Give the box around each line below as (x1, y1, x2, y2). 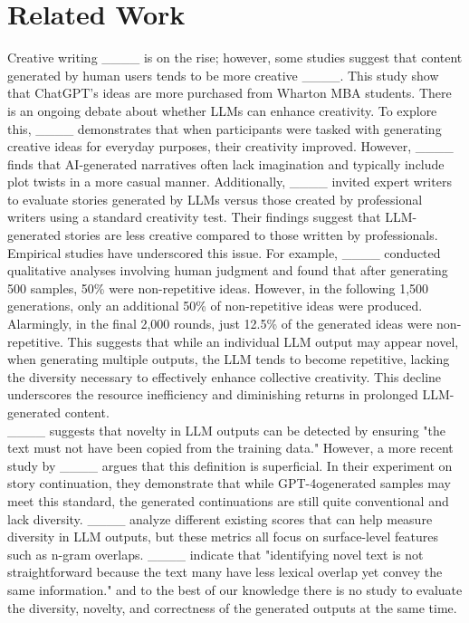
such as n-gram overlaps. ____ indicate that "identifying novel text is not (7, 544, 424, 563)
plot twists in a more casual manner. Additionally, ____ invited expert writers (7, 172, 452, 191)
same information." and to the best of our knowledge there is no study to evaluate (7, 580, 463, 599)
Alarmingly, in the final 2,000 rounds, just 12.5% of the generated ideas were (7, 314, 433, 333)
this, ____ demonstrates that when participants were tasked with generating (7, 119, 442, 138)
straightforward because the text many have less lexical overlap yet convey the (7, 562, 443, 581)
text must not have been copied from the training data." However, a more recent (7, 438, 454, 457)
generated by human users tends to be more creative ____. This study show (7, 65, 439, 84)
